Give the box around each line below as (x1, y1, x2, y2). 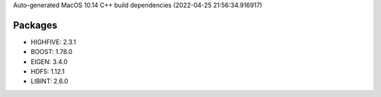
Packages (13, 19, 58, 31)
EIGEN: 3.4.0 (30, 57, 68, 66)
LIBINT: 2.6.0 (30, 77, 68, 86)
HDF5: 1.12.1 (30, 67, 65, 76)
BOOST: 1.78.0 (30, 48, 73, 56)
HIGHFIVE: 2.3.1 (30, 37, 77, 46)
